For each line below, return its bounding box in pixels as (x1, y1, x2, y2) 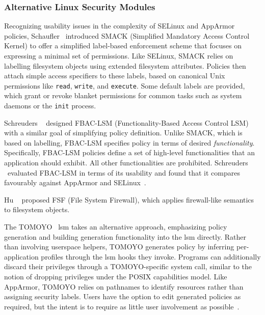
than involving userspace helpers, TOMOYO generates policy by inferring (4, 241, 234, 252)
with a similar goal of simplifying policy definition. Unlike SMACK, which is (4, 127, 243, 138)
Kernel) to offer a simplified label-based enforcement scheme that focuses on (4, 40, 242, 51)
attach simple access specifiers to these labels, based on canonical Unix (4, 70, 225, 81)
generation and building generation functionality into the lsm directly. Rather (4, 231, 246, 242)
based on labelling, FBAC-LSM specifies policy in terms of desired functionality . (4, 137, 255, 148)
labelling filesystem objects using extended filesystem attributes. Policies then (4, 60, 246, 71)
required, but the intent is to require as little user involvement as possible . (4, 301, 240, 311)
